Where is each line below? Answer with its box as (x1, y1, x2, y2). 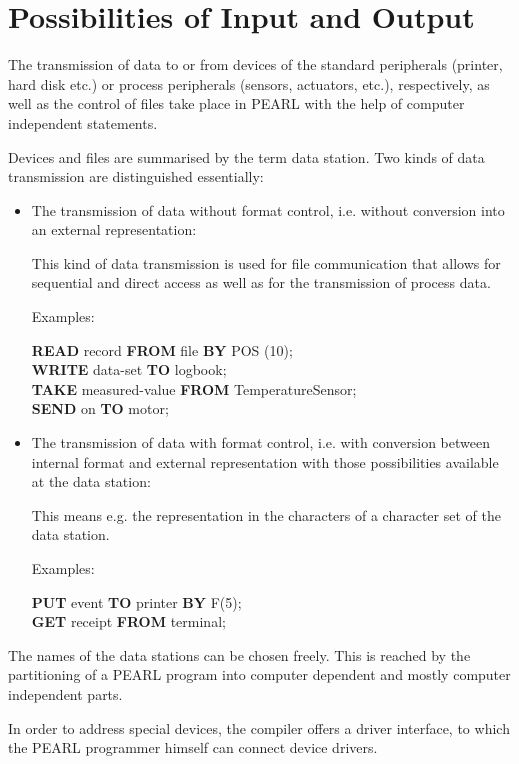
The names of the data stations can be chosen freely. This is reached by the (8, 644, 471, 665)
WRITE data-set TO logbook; (31, 359, 227, 380)
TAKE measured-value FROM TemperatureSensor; (31, 378, 357, 399)
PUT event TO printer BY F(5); (31, 591, 242, 612)
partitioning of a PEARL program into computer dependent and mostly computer (8, 664, 511, 685)
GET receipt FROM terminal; (31, 611, 226, 632)
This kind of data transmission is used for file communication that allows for (31, 252, 501, 273)
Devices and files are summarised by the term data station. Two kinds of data (8, 146, 485, 167)
